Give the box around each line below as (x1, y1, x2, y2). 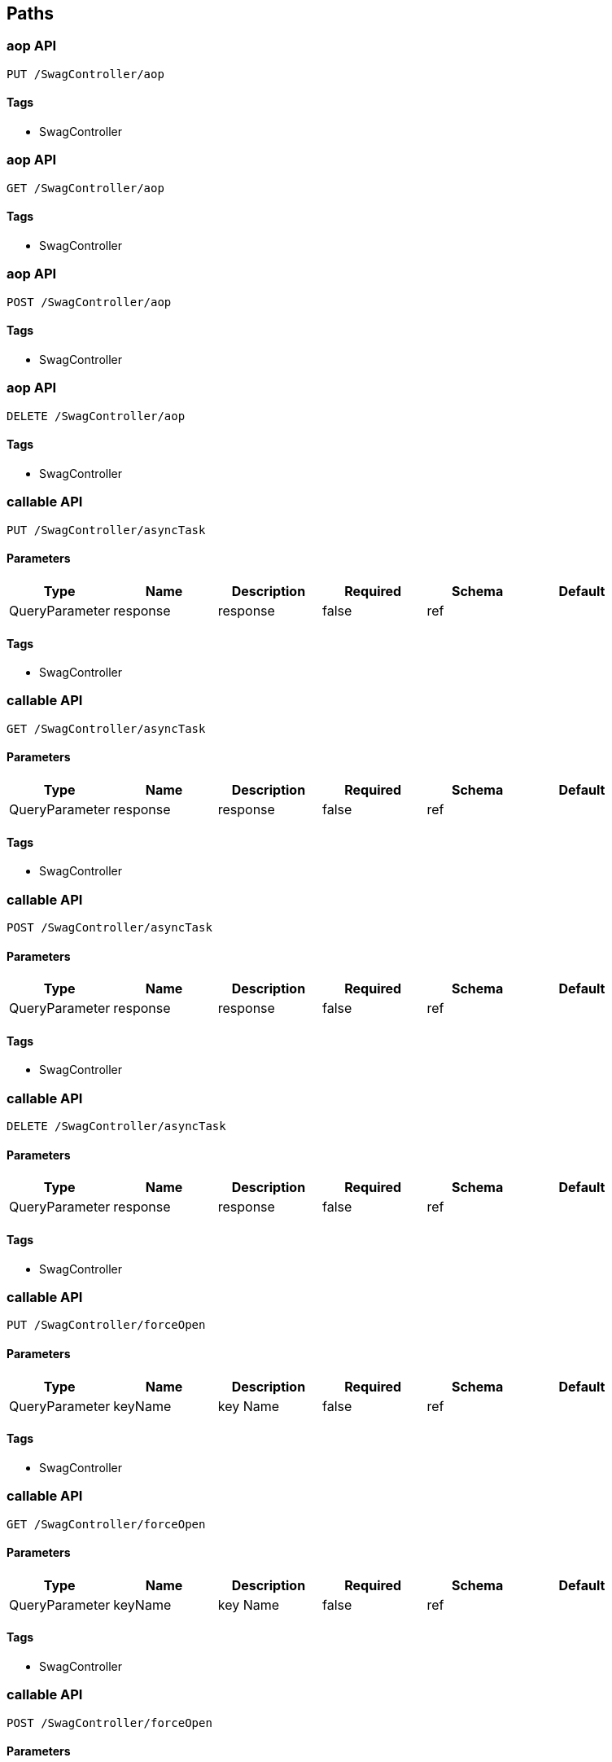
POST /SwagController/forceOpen (7, 1716, 212, 1729)
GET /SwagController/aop (7, 181, 164, 195)
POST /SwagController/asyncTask (7, 921, 212, 935)
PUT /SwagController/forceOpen (7, 1318, 206, 1332)
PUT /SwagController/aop (7, 67, 164, 81)
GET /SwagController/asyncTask (7, 721, 206, 735)
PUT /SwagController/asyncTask (7, 523, 206, 537)
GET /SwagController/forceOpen (7, 1517, 206, 1531)
